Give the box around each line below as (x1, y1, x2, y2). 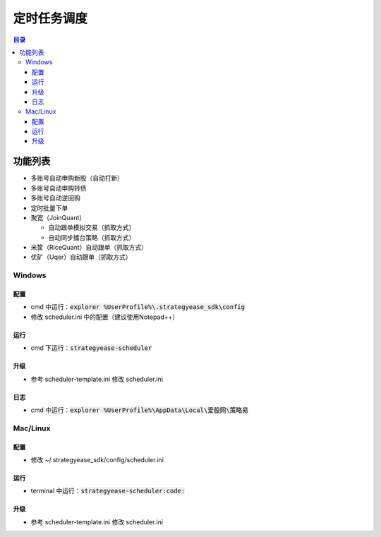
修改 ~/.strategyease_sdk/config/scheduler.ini (30, 455, 164, 464)
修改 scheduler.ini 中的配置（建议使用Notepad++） (30, 313, 179, 321)
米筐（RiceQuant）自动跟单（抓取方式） (30, 243, 148, 252)
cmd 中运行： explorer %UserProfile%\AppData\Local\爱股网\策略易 (30, 406, 249, 414)
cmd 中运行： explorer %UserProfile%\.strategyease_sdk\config (30, 303, 245, 311)
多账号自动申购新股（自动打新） (30, 174, 123, 183)
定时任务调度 (13, 11, 88, 26)
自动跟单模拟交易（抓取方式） (48, 223, 135, 232)
